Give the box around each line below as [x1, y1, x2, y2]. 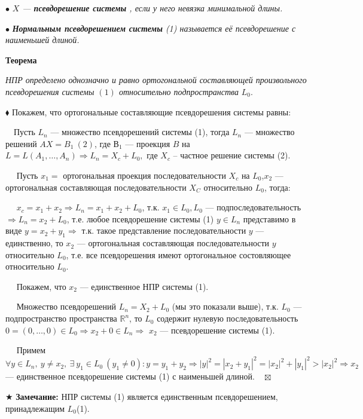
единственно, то [5, 237, 63, 249]
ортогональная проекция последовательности [63, 169, 226, 181]
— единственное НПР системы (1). [80, 280, 209, 292]
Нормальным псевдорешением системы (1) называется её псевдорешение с [12, 22, 296, 34]
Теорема [5, 53, 37, 66]
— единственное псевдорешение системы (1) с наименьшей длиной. [5, 370, 255, 383]
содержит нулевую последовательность [157, 312, 298, 325]
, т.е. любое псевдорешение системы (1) [66, 212, 214, 225]
